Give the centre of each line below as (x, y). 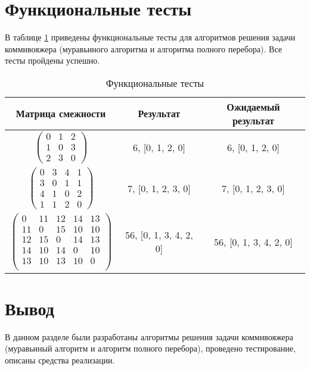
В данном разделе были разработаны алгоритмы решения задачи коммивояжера (149, 336)
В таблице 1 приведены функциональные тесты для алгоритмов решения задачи (150, 37)
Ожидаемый (253, 106)
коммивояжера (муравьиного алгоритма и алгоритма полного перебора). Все (143, 48)
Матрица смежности (61, 114)
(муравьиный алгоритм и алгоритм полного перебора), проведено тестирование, (150, 348)
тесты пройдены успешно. (52, 60)
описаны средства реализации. (60, 360)
